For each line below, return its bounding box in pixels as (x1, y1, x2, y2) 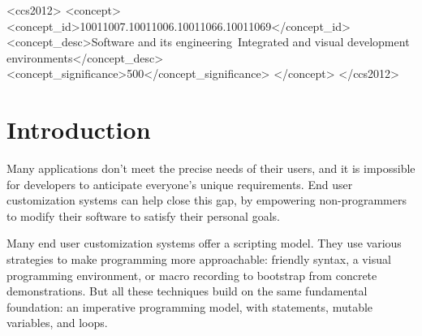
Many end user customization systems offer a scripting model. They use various (6, 235, 402, 252)
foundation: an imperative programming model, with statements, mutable (6, 298, 373, 315)
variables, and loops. (6, 314, 108, 331)
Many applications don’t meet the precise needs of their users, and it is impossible (6, 160, 416, 177)
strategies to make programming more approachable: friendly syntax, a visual (6, 251, 391, 268)
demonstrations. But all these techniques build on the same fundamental (6, 282, 368, 299)
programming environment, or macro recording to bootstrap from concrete (6, 266, 377, 283)
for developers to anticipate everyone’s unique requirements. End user (6, 175, 353, 192)
